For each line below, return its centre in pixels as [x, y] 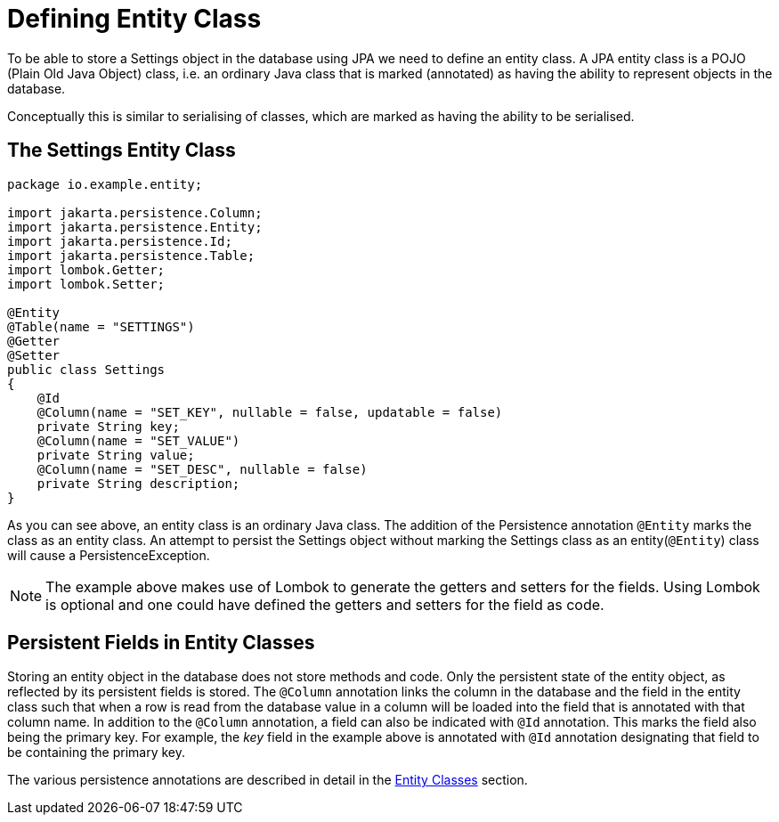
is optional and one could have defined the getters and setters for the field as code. [325, 604]
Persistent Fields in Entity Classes [161, 643]
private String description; [138, 483]
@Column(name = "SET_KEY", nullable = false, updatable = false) [270, 412]
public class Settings [86, 369]
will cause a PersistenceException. [109, 555]
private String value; [116, 455]
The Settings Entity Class [122, 151]
